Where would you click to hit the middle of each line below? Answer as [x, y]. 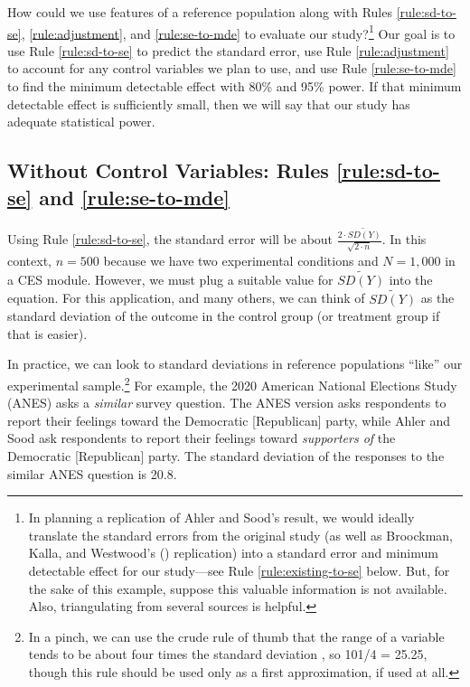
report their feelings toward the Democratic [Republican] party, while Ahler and [229, 420]
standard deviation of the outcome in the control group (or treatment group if [224, 316]
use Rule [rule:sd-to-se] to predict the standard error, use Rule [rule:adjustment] [228, 50]
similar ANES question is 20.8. [92, 473]
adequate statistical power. [81, 122]
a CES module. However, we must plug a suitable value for [170, 279]
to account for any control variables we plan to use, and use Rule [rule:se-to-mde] [232, 68]
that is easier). [47, 333]
